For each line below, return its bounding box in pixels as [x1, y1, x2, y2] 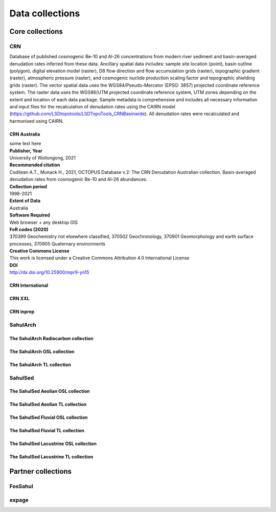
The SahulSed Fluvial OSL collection [9, 414, 88, 420]
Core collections [9, 27, 63, 36]
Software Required [9, 212, 51, 218]
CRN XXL [9, 296, 30, 302]
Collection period [9, 183, 47, 189]
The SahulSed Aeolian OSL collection [9, 388, 90, 394]
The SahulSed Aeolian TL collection [9, 402, 87, 408]
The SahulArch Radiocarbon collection [9, 335, 94, 341]
